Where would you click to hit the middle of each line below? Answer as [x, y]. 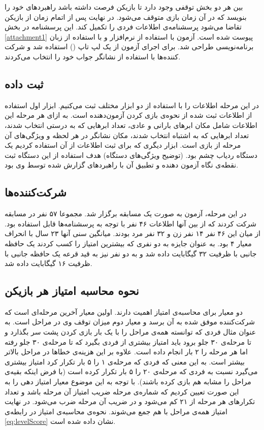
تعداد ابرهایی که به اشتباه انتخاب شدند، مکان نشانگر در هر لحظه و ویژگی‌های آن [127, 135]
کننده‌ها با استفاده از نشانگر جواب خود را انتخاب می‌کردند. [93, 56]
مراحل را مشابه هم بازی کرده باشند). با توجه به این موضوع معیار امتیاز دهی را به [128, 382]
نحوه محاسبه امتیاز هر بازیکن [72, 291]
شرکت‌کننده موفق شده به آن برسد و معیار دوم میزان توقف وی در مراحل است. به [130, 322]
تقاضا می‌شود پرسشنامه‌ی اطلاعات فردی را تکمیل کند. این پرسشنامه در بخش [123, 27]
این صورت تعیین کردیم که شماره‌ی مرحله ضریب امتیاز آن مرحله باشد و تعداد [122, 391]
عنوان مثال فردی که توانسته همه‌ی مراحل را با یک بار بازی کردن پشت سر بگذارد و [130, 332]
